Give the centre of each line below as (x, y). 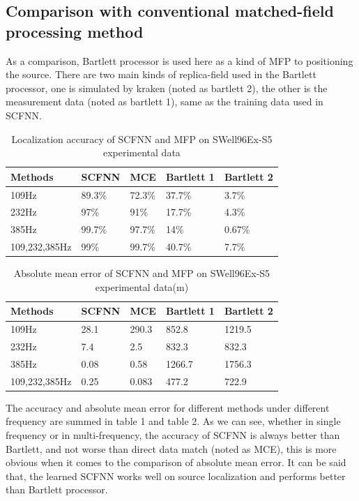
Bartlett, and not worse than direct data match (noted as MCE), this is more (171, 448)
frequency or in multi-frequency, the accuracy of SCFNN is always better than (173, 435)
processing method (75, 31)
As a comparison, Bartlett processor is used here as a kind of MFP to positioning (179, 60)
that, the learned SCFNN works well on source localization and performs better (176, 476)
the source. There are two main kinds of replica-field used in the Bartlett (161, 74)
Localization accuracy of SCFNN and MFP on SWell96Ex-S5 (142, 139)
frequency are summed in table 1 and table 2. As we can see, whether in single (173, 421)
